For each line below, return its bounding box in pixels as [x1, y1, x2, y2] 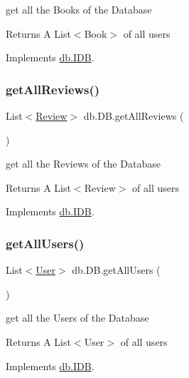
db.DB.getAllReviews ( [83, 108, 184, 123]
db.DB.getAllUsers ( [72, 262, 161, 277]
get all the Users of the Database [6, 310, 149, 325]
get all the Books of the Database [6, 2, 152, 16]
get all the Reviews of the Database [6, 156, 161, 171]
